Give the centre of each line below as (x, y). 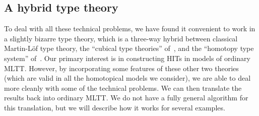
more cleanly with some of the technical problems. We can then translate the (123, 88)
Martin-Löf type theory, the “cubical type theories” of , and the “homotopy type (129, 48)
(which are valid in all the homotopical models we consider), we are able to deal (127, 78)
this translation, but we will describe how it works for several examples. (115, 107)
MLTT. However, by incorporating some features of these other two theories (121, 68)
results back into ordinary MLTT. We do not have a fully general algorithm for (126, 98)
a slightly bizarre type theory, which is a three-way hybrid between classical (121, 38)
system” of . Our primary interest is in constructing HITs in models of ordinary (127, 58)
